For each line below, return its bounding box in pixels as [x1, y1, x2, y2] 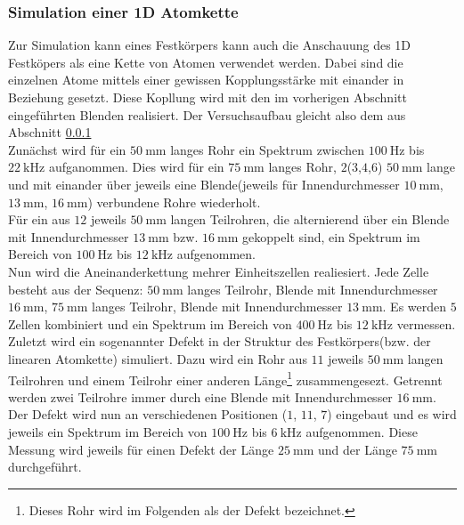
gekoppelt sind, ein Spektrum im [242, 227, 420, 246]
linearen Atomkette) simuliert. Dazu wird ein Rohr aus [8, 349, 307, 367]
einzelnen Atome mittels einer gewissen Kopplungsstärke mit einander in [8, 70, 404, 89]
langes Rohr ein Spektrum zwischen [170, 140, 364, 158]
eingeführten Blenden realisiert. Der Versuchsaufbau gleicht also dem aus [8, 105, 406, 124]
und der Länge [317, 440, 397, 458]
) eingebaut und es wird [327, 405, 457, 424]
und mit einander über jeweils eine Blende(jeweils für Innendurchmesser [8, 174, 400, 193]
